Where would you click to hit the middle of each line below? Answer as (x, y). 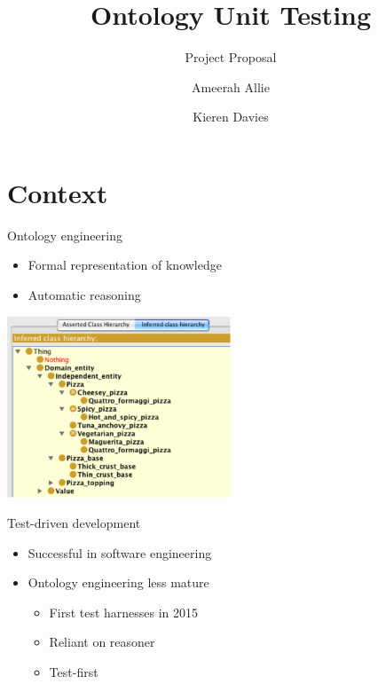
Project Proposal (231, 57)
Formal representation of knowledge (125, 265)
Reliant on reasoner (102, 642)
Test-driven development (74, 522)
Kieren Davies (231, 117)
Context (58, 192)
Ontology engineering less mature (118, 582)
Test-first (74, 671)
